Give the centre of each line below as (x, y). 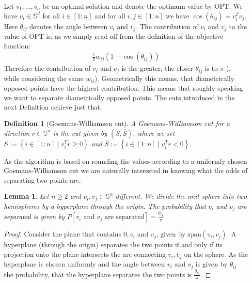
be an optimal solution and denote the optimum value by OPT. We (142, 6)
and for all (110, 15)
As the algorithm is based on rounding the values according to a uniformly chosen (126, 161)
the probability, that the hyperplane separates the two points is (98, 274)
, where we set (154, 133)
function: (17, 45)
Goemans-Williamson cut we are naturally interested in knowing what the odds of (126, 170)
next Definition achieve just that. (53, 107)
